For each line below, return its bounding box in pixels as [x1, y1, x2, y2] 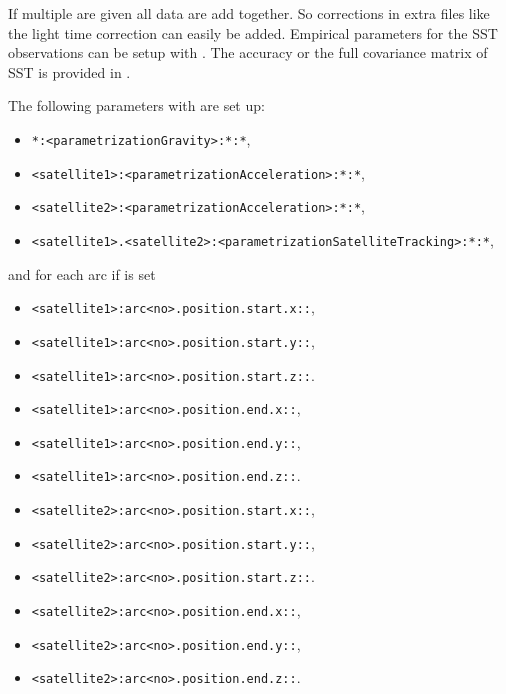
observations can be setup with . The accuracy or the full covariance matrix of [8, 42, 488, 63]
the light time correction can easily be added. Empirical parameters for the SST [8, 22, 498, 43]
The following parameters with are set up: [8, 95, 265, 116]
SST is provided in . [8, 61, 131, 82]
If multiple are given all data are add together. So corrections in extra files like [8, 3, 490, 23]
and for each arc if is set [8, 263, 156, 284]
